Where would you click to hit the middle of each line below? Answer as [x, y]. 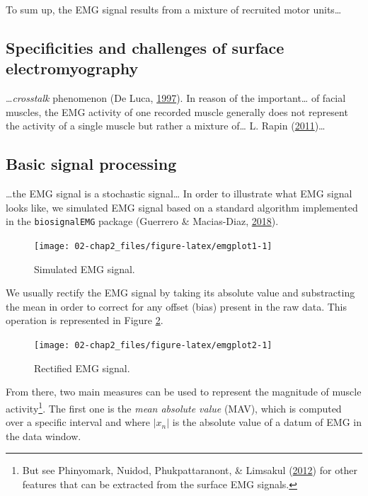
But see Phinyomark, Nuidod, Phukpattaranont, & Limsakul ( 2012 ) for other [190, 470]
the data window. [44, 436]
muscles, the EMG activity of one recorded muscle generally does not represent [177, 111]
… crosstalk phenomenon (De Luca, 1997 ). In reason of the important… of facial [176, 98]
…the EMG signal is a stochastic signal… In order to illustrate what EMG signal [179, 194]
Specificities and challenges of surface [145, 47]
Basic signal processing [91, 164]
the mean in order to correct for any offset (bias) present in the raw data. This [176, 306]
